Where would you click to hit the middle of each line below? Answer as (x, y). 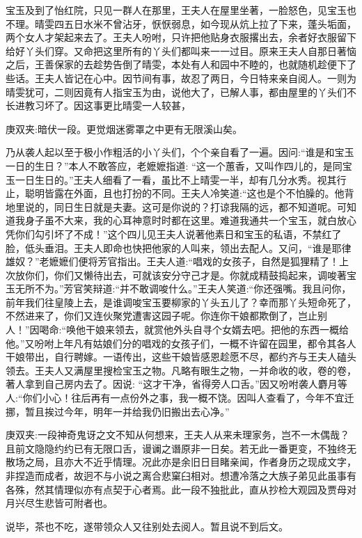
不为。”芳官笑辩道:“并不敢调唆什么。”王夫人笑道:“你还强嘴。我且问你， (193, 288)
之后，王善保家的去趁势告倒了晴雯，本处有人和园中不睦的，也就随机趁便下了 (181, 64)
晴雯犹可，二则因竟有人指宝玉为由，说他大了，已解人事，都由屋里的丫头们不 (181, 92)
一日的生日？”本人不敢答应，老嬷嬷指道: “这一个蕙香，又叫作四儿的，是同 (174, 165)
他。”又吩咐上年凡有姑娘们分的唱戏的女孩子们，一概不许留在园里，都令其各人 (181, 343)
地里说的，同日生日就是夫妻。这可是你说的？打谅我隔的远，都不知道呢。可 (176, 206)
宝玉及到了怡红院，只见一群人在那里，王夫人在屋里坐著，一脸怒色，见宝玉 (176, 10)
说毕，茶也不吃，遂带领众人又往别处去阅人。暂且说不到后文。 (147, 526)
